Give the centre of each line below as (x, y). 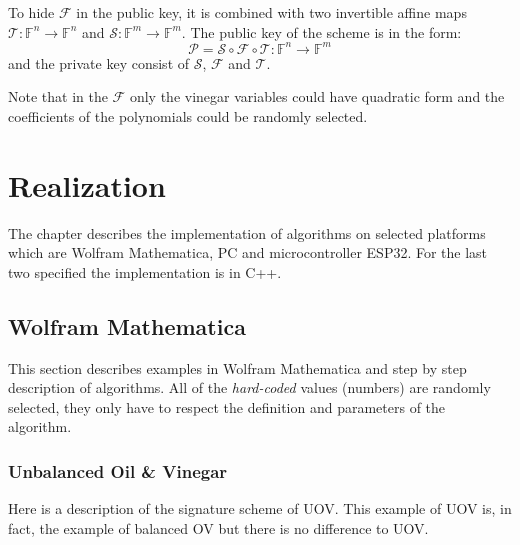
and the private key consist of (99, 62)
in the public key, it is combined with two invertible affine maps (271, 12)
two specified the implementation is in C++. (145, 271)
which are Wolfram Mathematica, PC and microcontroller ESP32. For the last (248, 252)
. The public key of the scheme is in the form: (321, 31)
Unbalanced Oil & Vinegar (118, 470)
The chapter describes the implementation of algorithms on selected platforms (247, 232)
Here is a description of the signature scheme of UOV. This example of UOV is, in (260, 508)
